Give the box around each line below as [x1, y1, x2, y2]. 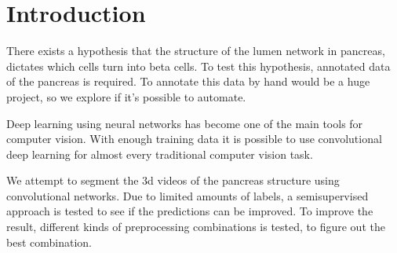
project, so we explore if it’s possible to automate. [6, 88, 246, 104]
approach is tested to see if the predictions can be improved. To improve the [6, 203, 373, 219]
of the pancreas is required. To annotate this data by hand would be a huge [6, 73, 370, 90]
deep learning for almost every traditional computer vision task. [6, 145, 313, 162]
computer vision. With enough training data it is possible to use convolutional [6, 130, 382, 147]
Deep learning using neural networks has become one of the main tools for [6, 115, 363, 131]
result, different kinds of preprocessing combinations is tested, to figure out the [6, 218, 385, 235]
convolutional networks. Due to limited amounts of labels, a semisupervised [6, 187, 369, 203]
